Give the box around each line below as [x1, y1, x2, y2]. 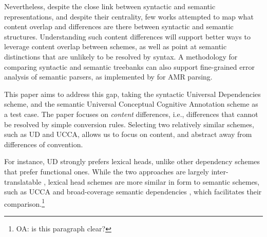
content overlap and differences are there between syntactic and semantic [4, 21, 234, 32]
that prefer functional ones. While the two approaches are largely [4, 166, 209, 176]
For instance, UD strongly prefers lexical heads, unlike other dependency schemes [4, 156, 260, 167]
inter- [211, 166, 228, 176]
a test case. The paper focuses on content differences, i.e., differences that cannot [4, 108, 258, 119]
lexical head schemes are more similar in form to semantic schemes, [48, 176, 260, 187]
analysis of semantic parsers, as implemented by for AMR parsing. [4, 71, 213, 82]
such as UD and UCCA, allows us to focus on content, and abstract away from [4, 129, 252, 140]
